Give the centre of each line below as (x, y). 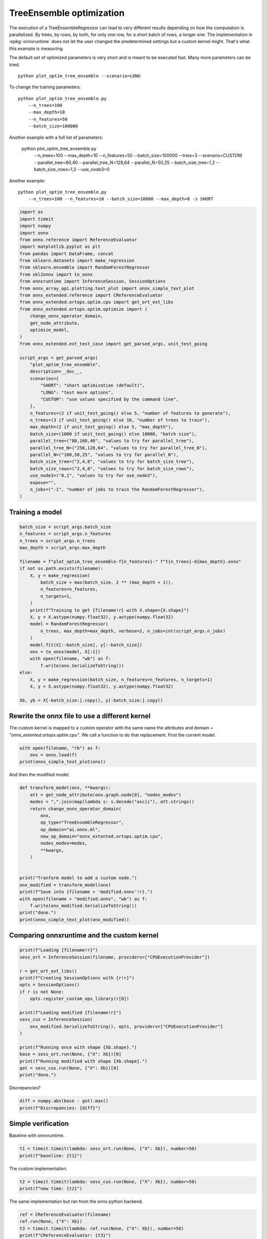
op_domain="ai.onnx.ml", (70, 829)
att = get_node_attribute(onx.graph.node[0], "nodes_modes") (106, 795)
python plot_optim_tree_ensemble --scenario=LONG (79, 76)
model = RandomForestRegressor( (69, 624)
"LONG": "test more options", (77, 392)
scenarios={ (44, 378)
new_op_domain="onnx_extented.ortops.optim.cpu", (102, 837)
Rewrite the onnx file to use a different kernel (80, 716)
